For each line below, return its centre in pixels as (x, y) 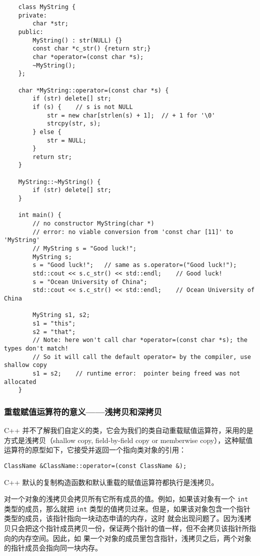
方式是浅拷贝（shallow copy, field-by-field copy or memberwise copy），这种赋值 (128, 440)
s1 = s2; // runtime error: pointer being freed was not (136, 373)
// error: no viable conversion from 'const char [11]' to (133, 232)
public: (31, 32)
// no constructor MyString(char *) (93, 224)
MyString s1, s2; (61, 315)
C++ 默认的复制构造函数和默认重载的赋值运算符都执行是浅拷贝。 (111, 482)
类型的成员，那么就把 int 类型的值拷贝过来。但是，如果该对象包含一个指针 (127, 508)
